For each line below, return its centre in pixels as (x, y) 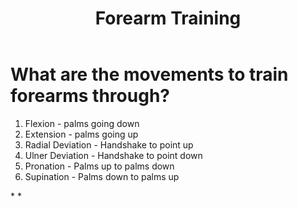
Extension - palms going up (81, 134)
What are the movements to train (149, 74)
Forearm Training (168, 18)
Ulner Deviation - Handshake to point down (113, 155)
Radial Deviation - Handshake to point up (109, 144)
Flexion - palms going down (82, 123)
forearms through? (90, 96)
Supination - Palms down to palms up (102, 176)
